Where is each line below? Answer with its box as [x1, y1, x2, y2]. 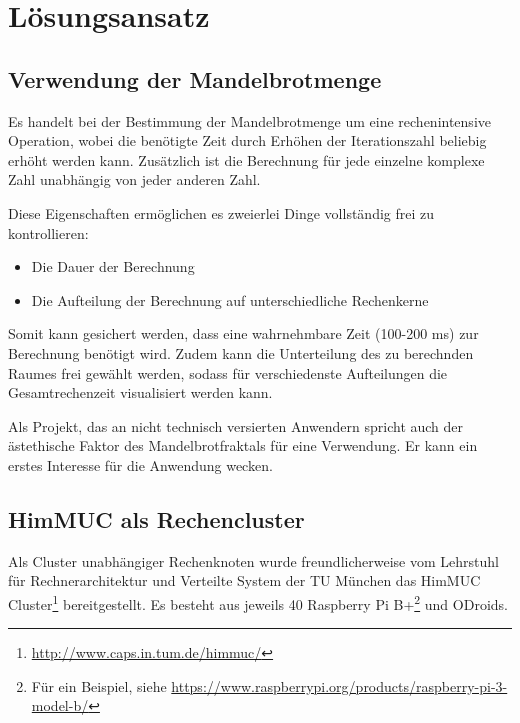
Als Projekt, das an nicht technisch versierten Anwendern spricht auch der [8, 415, 464, 436]
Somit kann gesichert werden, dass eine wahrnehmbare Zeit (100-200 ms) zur [8, 323, 479, 344]
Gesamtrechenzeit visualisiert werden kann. [8, 382, 273, 403]
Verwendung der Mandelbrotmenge [8, 63, 382, 94]
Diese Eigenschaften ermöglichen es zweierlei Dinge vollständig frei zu [8, 202, 435, 223]
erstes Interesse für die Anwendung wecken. [8, 454, 273, 475]
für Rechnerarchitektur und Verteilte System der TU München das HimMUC [8, 570, 481, 591]
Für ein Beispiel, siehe [31, 675, 167, 696]
